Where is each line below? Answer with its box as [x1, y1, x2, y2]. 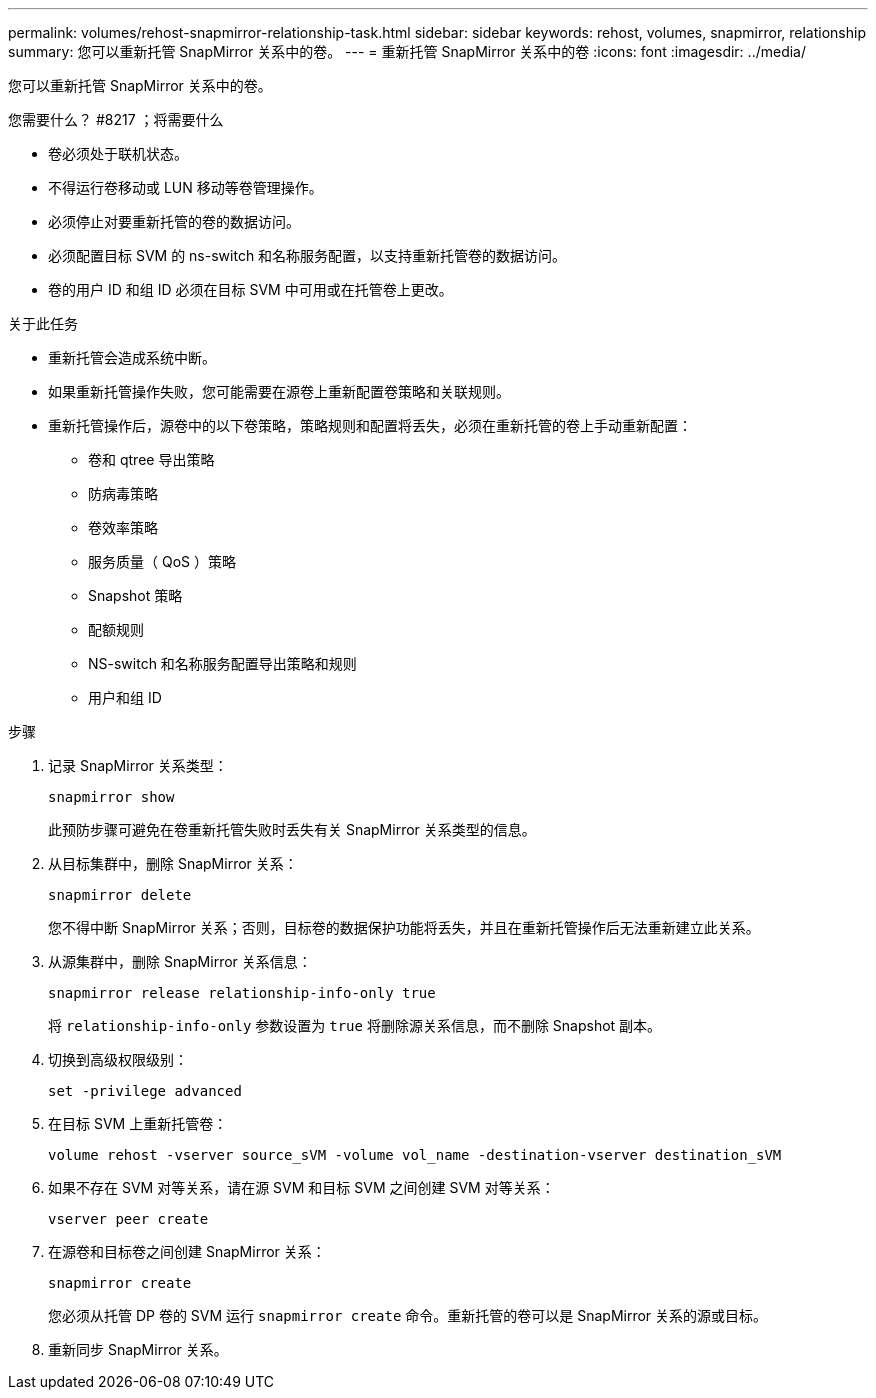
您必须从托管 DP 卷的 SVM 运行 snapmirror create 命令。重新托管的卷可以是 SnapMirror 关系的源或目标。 [48, 1307, 768, 1324]
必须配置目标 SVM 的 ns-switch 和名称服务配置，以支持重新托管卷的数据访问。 [48, 247, 567, 264]
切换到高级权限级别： [48, 1051, 188, 1068]
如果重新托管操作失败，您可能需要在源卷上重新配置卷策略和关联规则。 [48, 383, 510, 400]
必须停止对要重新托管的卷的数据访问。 [48, 213, 300, 230]
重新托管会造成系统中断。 [48, 349, 216, 366]
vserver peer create [48, 1211, 209, 1227]
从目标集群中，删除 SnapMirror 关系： [48, 855, 298, 872]
